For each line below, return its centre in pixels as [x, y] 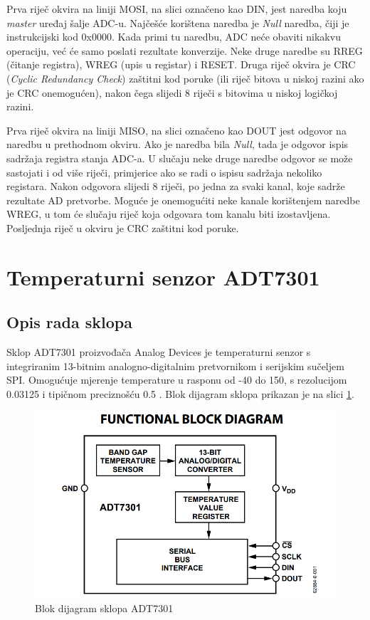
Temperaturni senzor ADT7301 [163, 277]
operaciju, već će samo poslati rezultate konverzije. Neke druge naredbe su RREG [185, 50]
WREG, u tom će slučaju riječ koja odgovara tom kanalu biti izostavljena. [169, 214]
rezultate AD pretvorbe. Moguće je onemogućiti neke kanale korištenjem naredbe [183, 200]
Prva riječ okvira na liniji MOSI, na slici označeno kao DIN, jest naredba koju [177, 9]
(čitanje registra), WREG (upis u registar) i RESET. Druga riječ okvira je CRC [181, 64]
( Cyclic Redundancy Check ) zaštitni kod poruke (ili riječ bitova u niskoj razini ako [185, 78]
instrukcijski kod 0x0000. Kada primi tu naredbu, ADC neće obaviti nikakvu [174, 37]
